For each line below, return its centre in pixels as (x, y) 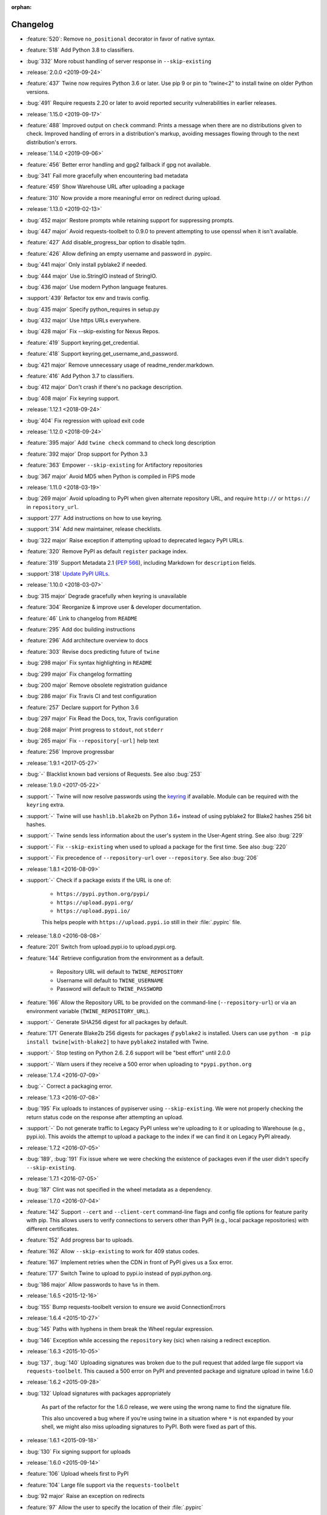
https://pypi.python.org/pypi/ (103, 894)
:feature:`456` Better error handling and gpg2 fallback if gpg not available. (119, 164)
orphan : (21, 7)
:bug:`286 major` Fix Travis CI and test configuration (91, 696)
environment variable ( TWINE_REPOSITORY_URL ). (88, 1011)
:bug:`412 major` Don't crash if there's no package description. (104, 387)
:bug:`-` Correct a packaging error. (69, 1086)
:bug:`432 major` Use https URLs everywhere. (84, 321)
